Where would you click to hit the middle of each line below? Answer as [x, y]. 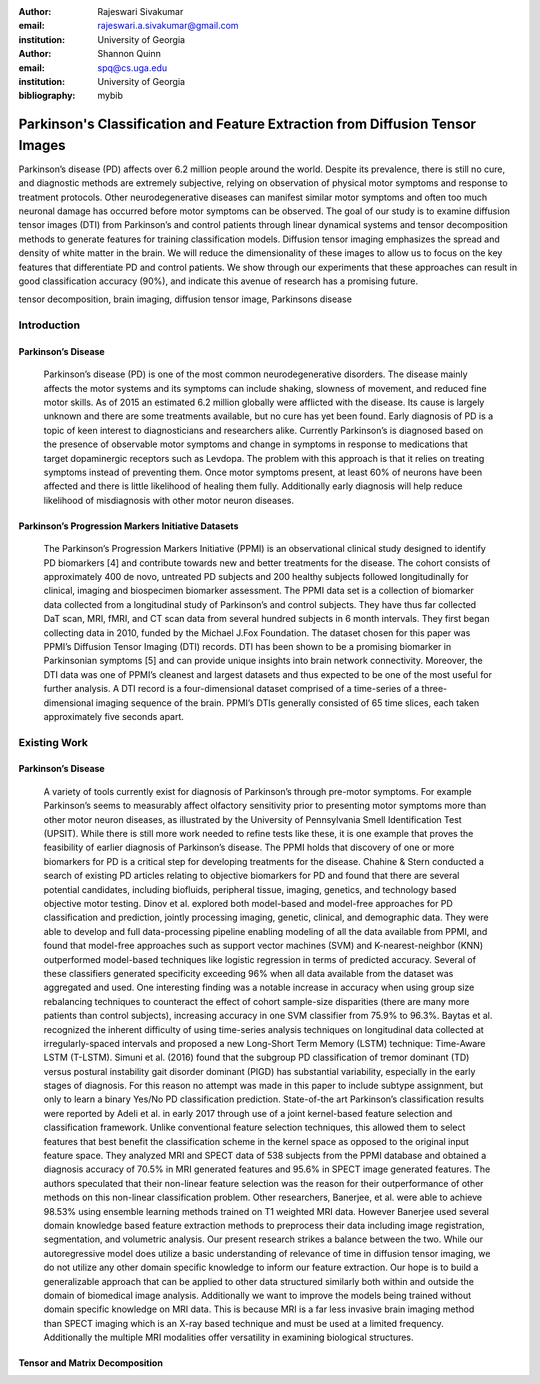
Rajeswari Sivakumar [140, 11]
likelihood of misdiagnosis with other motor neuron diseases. [169, 500]
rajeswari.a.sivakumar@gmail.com [168, 26]
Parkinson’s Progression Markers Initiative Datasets [128, 526]
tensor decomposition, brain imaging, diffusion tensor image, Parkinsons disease [185, 299]
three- [434, 689]
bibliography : [47, 96]
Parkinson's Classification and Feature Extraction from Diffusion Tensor [247, 124]
